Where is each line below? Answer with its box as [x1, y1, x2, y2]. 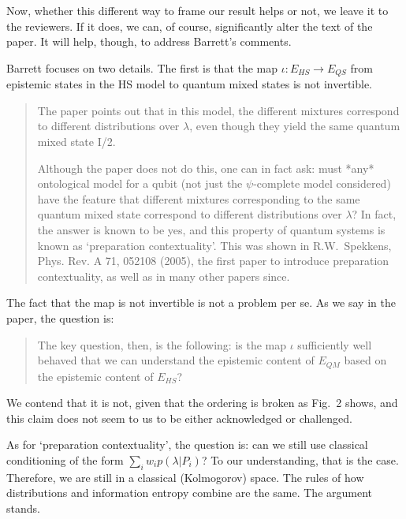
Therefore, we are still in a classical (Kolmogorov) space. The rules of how [6, 469, 364, 485]
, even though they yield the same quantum [189, 118, 400, 134]
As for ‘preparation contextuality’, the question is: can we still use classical [6, 436, 368, 453]
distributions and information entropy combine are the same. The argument [6, 484, 373, 501]
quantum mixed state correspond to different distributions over [37, 206, 342, 222]
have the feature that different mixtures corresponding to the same [37, 190, 360, 207]
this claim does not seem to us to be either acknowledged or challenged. [6, 409, 352, 426]
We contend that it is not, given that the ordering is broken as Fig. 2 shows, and [6, 394, 398, 411]
